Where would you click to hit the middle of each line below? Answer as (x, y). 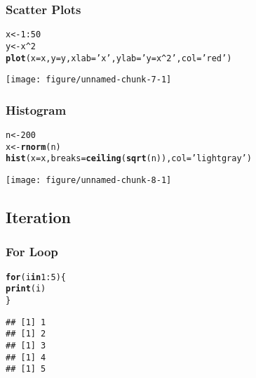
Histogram (36, 109)
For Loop (32, 252)
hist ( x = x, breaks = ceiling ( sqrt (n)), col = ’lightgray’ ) (129, 159)
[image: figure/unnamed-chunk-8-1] (89, 181)
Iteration (38, 217)
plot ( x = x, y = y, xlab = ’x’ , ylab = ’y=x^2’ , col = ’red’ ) (119, 58)
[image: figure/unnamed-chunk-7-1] (89, 80)
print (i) (26, 289)
